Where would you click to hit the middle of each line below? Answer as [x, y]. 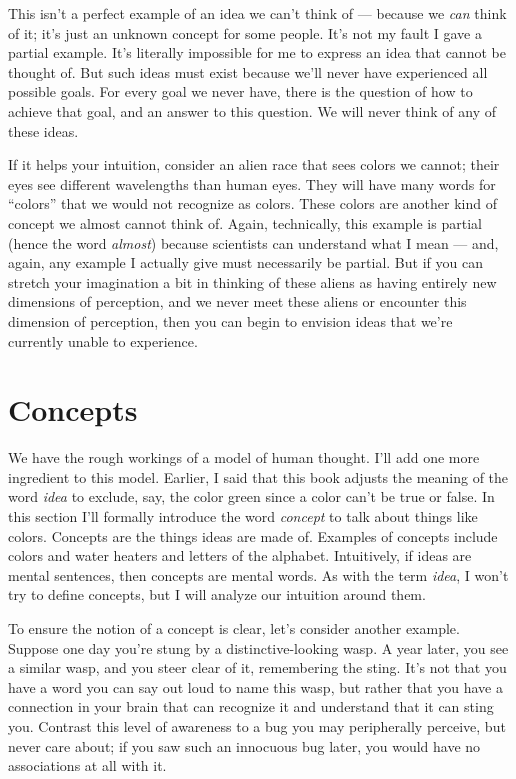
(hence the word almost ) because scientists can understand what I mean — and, [253, 242]
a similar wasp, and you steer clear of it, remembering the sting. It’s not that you [257, 667]
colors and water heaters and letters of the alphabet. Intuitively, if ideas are [240, 555]
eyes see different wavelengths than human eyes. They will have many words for [252, 183]
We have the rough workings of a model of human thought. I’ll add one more [244, 457]
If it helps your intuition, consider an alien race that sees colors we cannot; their [254, 164]
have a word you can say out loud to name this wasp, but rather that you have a [255, 686]
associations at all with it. [87, 765]
